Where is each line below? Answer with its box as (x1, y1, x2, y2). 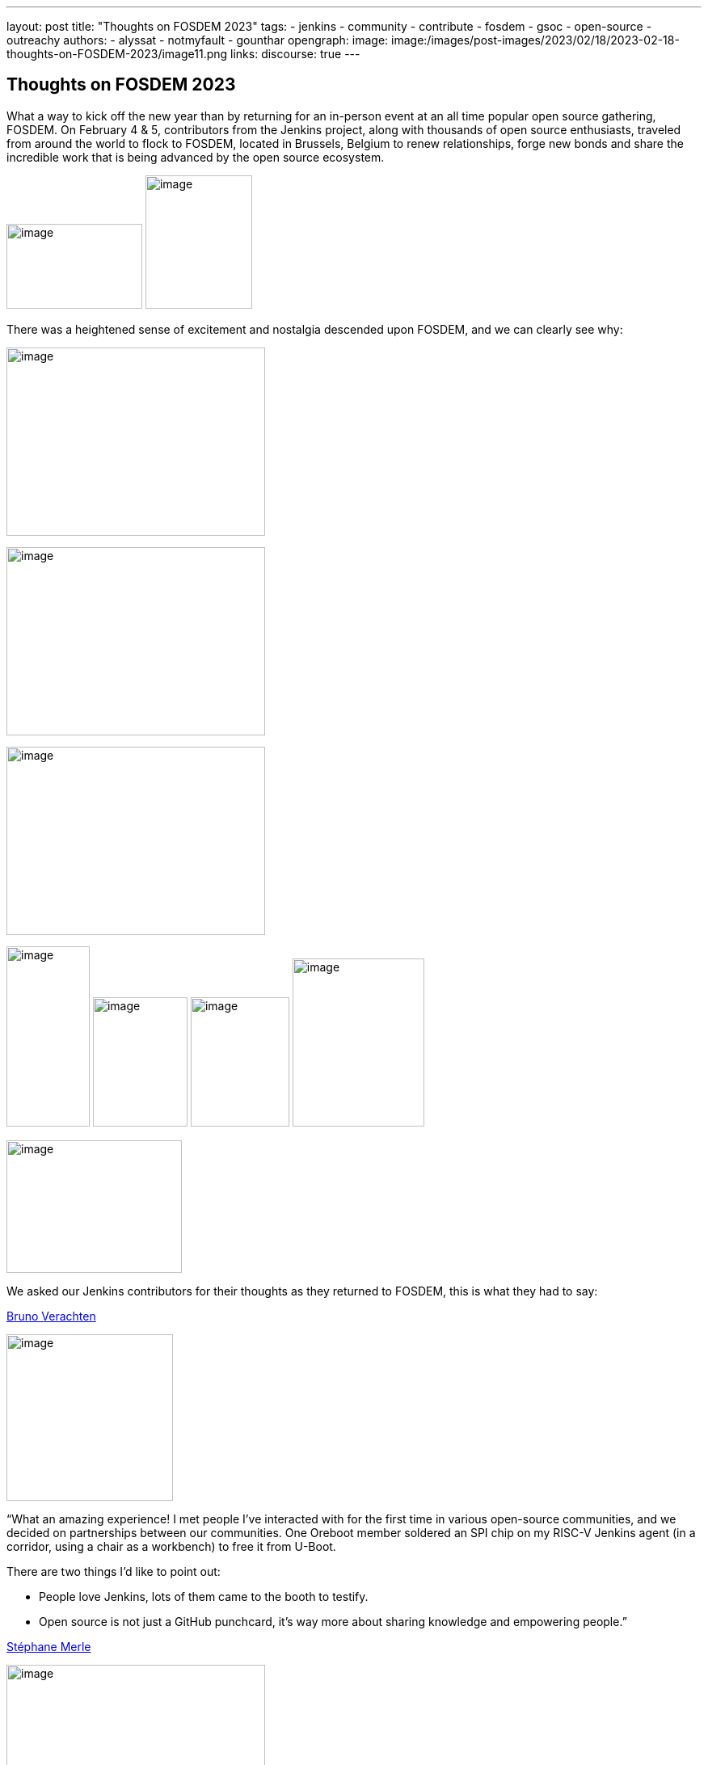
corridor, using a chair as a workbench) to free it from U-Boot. (6, 1539, 336, 1553)
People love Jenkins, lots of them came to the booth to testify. (39, 1589, 369, 1603)
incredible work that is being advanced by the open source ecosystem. (6, 150, 385, 164)
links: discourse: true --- (230, 47, 360, 61)
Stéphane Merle (6, 1639, 91, 1653)
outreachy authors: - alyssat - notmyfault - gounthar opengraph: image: (6, 33, 389, 47)
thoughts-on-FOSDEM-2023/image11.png (6, 47, 228, 61)
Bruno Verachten (6, 1308, 96, 1323)
